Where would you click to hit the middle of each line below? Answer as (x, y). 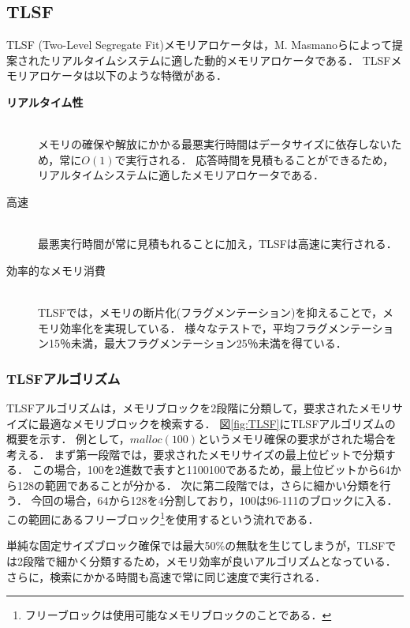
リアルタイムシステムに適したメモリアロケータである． (181, 175)
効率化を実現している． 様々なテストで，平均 (177, 327)
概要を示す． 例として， (68, 439)
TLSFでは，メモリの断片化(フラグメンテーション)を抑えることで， (210, 312)
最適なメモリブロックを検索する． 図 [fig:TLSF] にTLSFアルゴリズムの (217, 423)
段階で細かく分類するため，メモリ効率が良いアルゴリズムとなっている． (209, 560)
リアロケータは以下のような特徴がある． (122, 75)
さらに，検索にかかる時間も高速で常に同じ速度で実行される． (166, 576)
